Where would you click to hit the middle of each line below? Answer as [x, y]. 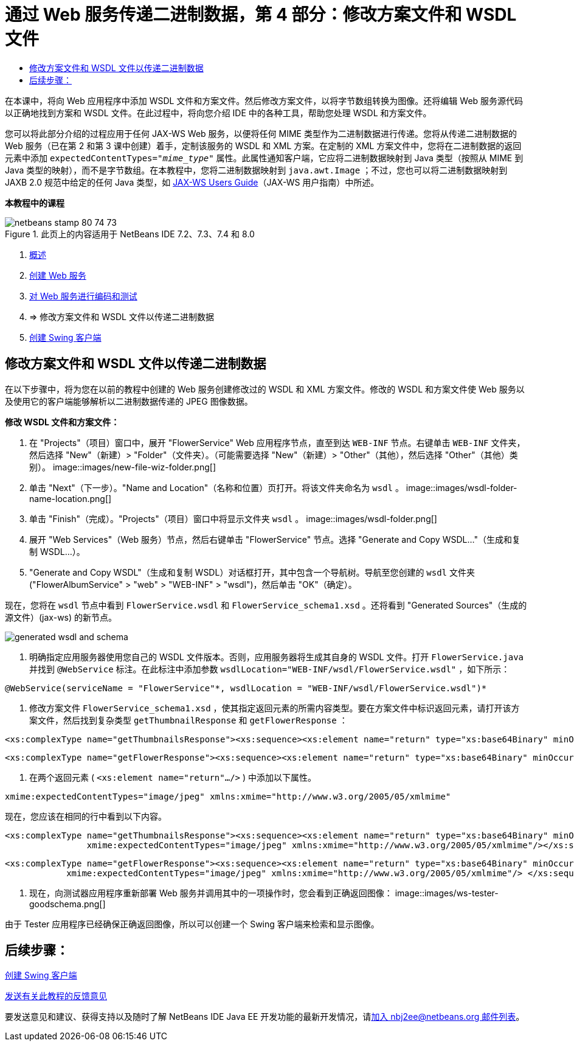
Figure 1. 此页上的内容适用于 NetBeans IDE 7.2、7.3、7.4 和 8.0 [130, 234]
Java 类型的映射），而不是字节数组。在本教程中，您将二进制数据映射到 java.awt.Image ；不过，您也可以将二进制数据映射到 [256, 170]
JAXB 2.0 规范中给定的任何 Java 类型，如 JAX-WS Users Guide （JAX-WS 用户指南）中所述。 [192, 182]
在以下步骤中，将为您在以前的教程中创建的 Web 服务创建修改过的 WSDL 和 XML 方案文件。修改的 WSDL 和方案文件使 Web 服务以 [265, 389]
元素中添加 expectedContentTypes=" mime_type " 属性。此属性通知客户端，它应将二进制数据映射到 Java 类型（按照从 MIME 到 [264, 158]
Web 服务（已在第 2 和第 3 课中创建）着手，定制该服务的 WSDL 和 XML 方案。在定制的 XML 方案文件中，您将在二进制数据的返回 [263, 145]
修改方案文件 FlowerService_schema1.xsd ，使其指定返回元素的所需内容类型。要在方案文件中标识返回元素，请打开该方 [275, 708]
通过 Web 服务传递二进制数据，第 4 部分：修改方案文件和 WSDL [261, 15]
